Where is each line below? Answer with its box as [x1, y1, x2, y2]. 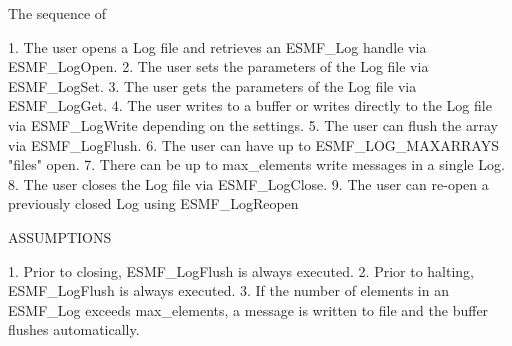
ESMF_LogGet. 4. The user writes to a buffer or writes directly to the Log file [8, 95, 492, 116]
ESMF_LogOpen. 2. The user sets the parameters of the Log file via [8, 56, 429, 77]
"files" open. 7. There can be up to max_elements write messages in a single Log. [8, 154, 505, 175]
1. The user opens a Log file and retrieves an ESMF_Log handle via [8, 36, 427, 57]
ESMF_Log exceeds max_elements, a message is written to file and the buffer [8, 299, 489, 320]
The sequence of [8, 3, 107, 23]
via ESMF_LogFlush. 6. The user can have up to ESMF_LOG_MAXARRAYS [8, 134, 499, 155]
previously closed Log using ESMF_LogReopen [8, 193, 299, 214]
